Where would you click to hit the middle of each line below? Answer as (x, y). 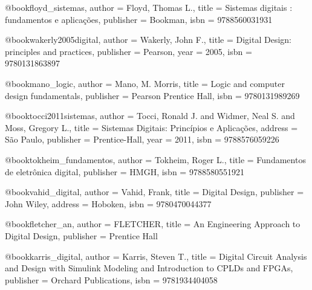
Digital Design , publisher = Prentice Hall (81, 235)
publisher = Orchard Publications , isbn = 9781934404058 (111, 279)
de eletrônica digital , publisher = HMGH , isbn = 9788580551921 (125, 171)
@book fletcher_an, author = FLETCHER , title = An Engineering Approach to (153, 224)
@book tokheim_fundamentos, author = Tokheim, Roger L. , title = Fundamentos (155, 159)
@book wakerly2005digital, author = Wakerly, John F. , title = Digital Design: (148, 40)
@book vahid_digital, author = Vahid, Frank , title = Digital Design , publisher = (154, 192)
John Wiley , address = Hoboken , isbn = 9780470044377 (108, 203)
